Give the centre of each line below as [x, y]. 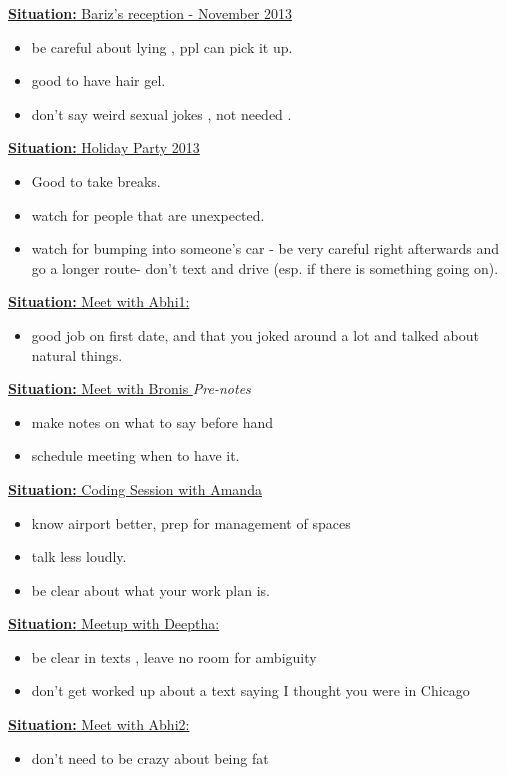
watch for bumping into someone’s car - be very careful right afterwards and [265, 248]
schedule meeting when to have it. [135, 455]
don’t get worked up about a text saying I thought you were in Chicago [250, 690]
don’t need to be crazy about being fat [150, 757]
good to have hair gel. [98, 80]
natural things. [77, 354]
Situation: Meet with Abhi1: [99, 301]
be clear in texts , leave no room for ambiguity [174, 656]
